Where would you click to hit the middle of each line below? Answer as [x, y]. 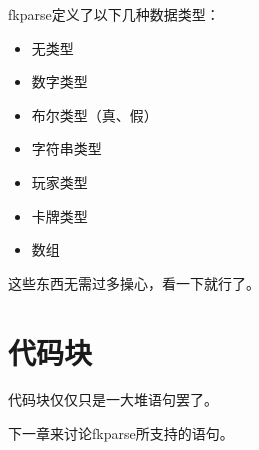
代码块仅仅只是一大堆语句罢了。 [113, 399]
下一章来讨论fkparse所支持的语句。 [121, 433]
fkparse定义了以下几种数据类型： [114, 14]
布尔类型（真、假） [94, 114]
